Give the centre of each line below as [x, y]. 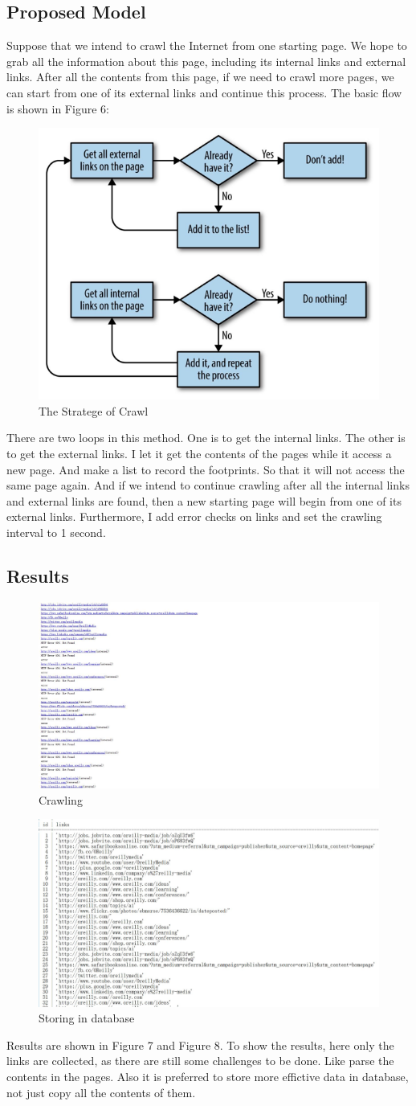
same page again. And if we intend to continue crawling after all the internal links [208, 485]
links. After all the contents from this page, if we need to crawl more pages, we [200, 77]
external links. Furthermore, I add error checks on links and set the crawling [194, 516]
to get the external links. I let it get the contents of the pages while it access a [199, 453]
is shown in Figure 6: [58, 108]
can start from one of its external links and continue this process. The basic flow [204, 92]
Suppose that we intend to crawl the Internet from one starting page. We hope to [207, 45]
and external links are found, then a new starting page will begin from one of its [204, 500]
